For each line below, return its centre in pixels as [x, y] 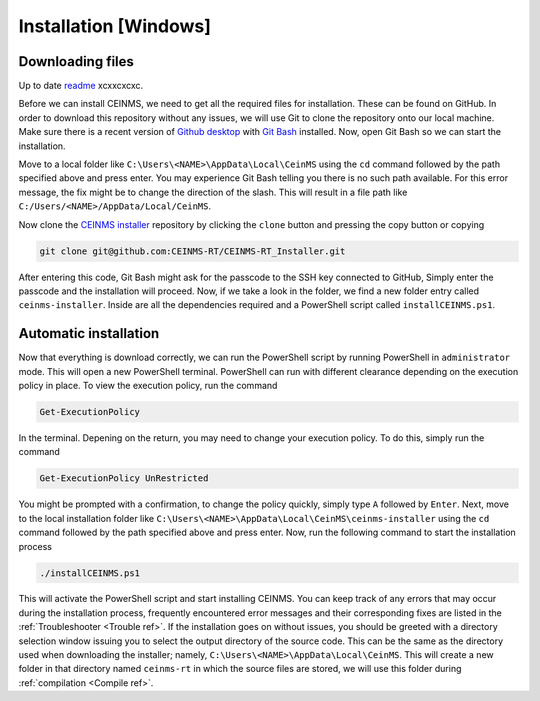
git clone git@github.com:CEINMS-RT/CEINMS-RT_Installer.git [192, 251]
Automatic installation [89, 333]
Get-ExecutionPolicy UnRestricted [124, 478]
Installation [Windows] [115, 26]
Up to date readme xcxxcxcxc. [81, 86]
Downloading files [76, 61]
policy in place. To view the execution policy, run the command [148, 386]
